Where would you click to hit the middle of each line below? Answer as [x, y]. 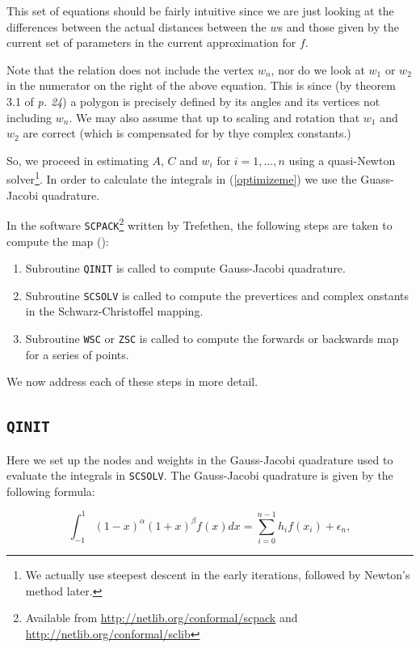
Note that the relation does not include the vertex [130, 69]
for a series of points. [77, 354]
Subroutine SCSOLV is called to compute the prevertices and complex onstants [217, 295]
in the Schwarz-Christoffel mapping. [114, 311]
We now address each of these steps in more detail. [132, 381]
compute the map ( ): [58, 241]
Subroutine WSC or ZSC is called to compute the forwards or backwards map [212, 338]
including [29, 117]
